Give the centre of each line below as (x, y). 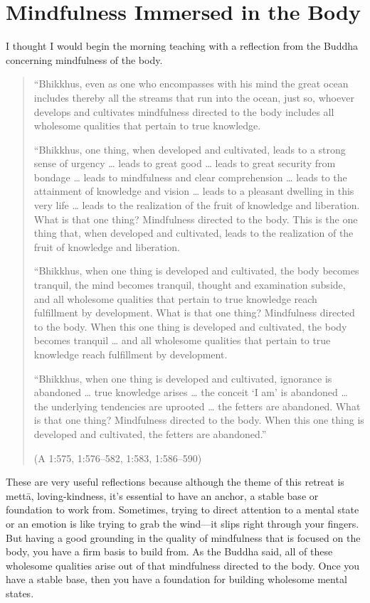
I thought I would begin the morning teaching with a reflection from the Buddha (182, 46)
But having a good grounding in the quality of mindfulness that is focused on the (183, 537)
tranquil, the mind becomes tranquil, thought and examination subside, (190, 285)
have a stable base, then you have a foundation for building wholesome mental (176, 579)
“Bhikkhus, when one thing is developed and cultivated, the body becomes (196, 271)
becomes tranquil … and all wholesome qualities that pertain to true (182, 340)
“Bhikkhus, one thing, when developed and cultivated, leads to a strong (190, 149)
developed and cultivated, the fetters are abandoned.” (150, 433)
